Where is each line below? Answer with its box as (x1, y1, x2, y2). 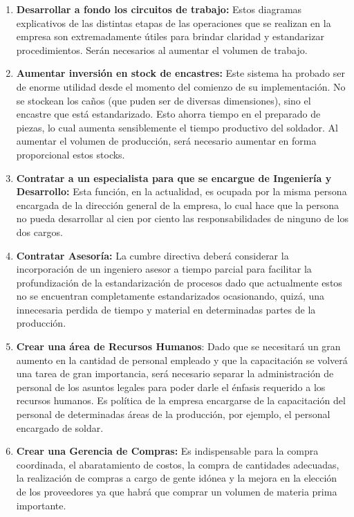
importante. (16, 498, 66, 512)
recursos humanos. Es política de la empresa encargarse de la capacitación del (16, 393, 346, 408)
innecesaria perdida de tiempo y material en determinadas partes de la (16, 302, 316, 316)
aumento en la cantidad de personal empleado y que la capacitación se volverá (16, 352, 348, 367)
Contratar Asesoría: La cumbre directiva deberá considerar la (16, 248, 289, 262)
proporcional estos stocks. (16, 147, 125, 161)
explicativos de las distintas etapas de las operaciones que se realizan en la (16, 15, 331, 30)
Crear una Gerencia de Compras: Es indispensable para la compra (16, 444, 319, 458)
